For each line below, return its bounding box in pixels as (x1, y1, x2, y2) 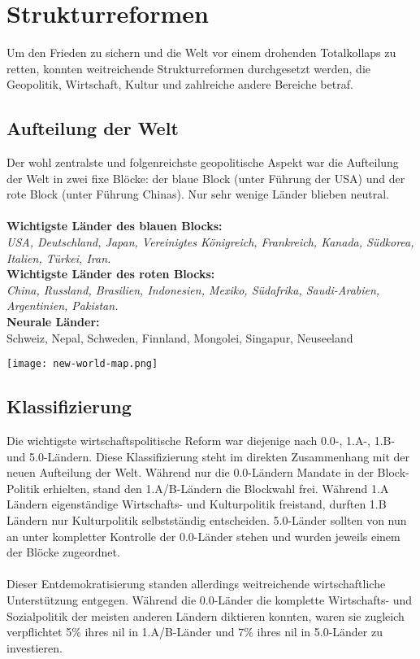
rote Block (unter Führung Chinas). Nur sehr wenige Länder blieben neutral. (6, 185, 389, 203)
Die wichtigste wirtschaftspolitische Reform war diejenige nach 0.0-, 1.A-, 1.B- (6, 432, 396, 449)
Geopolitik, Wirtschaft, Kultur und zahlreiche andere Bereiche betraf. (6, 76, 353, 93)
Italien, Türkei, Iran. (6, 249, 111, 266)
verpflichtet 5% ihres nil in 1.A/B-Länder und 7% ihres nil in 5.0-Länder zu (6, 623, 383, 640)
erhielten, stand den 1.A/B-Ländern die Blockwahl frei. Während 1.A (43, 479, 389, 496)
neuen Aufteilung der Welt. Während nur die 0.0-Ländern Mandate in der (6, 464, 374, 481)
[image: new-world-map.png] (6, 358, 158, 370)
